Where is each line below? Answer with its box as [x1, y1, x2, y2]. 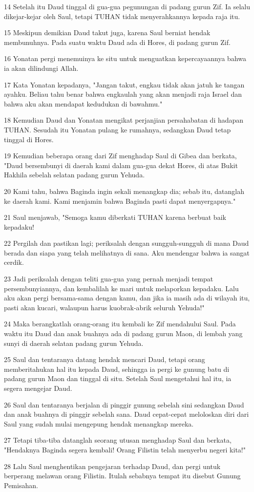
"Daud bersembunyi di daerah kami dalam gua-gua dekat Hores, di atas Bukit [4, 160, 238, 170]
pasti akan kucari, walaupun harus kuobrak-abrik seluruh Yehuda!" [4, 302, 205, 312]
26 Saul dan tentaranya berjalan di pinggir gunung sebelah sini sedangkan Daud [4, 399, 244, 409]
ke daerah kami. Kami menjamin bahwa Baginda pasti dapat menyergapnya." [4, 195, 236, 206]
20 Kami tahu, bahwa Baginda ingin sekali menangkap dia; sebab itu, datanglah [4, 186, 244, 196]
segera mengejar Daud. [4, 383, 72, 393]
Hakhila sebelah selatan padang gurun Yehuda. [4, 170, 145, 180]
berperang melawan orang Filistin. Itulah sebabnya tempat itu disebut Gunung [4, 471, 241, 481]
